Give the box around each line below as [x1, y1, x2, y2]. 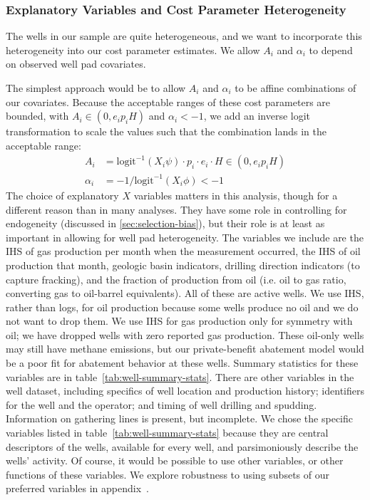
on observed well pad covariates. [6, 56, 146, 71]
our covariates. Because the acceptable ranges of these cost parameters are [6, 94, 331, 109]
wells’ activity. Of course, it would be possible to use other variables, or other [6, 453, 344, 468]
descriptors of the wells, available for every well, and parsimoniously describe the [6, 439, 359, 454]
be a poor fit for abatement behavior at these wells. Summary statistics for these [6, 355, 359, 370]
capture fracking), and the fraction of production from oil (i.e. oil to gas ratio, [6, 271, 346, 286]
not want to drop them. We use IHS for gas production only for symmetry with [6, 313, 353, 328]
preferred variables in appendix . [6, 481, 149, 496]
